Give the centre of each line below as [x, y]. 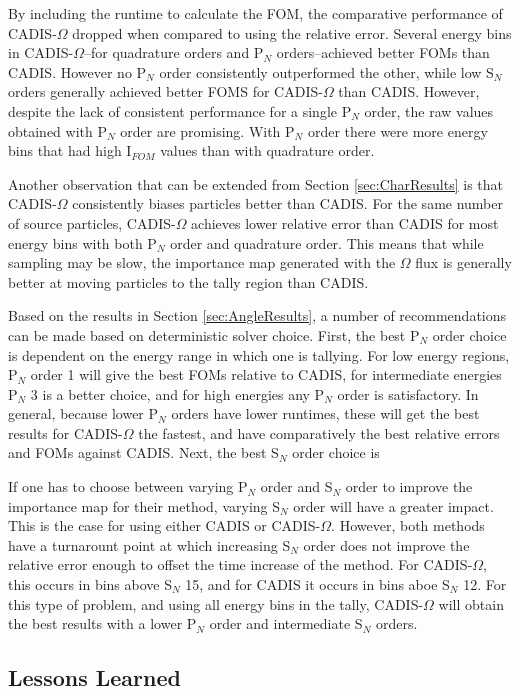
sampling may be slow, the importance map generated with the [202, 262]
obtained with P [57, 130]
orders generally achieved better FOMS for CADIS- [165, 91]
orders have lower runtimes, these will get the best [325, 413]
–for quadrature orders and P [173, 52]
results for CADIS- [65, 432]
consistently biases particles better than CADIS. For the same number [287, 203]
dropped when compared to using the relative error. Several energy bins [292, 32]
